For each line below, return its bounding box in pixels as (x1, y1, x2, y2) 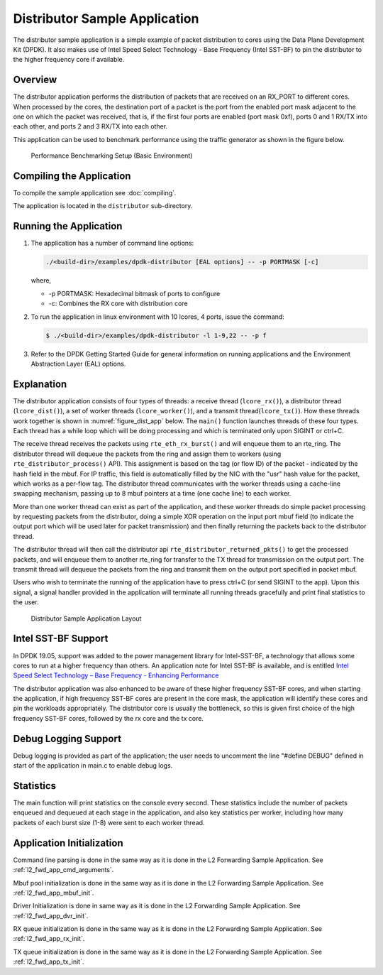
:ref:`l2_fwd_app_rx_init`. (13, 935, 85, 943)
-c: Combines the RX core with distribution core (48, 299, 188, 308)
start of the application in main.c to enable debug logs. (13, 761, 173, 770)
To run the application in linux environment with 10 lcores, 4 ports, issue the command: (30, 312, 285, 321)
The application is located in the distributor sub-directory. (13, 202, 193, 210)
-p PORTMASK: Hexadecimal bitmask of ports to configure (48, 289, 221, 298)
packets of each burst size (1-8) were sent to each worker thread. (13, 818, 205, 827)
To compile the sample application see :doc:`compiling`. (13, 189, 177, 197)
